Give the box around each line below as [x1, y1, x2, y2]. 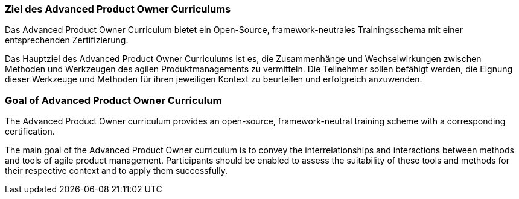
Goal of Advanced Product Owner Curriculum [5, 94, 222, 106]
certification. [5, 126, 55, 137]
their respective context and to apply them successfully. [5, 165, 228, 176]
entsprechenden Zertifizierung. [5, 35, 129, 46]
